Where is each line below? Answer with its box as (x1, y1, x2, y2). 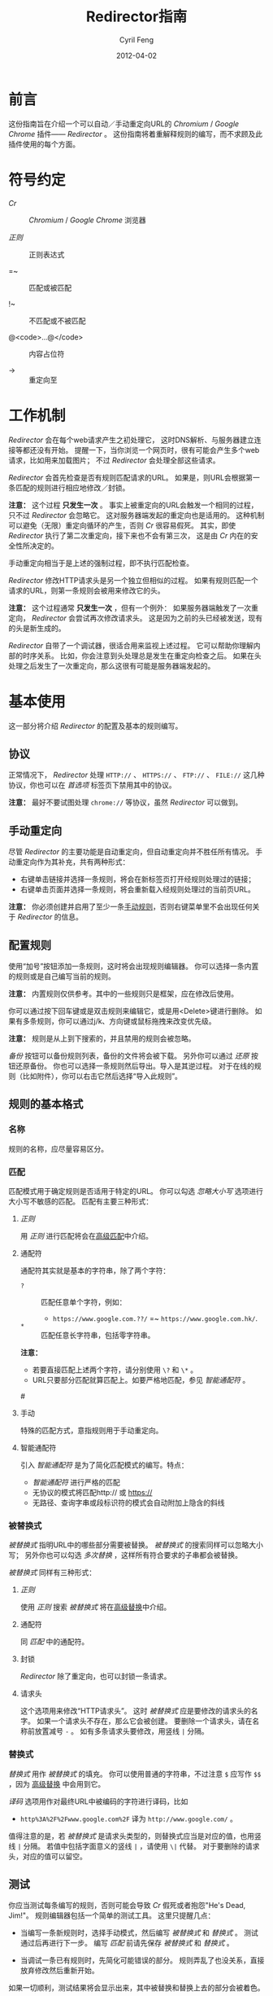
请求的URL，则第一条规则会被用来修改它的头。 (8, 586, 165, 595)
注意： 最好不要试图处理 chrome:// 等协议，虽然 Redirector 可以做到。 (8, 797, 243, 807)
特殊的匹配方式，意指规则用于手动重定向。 (19, 1425, 163, 1435)
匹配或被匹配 (28, 283, 71, 292)
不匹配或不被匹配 (28, 315, 86, 326)
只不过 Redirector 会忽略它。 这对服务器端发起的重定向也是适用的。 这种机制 (8, 510, 265, 520)
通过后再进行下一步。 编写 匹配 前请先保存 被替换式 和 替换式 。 (19, 1938, 234, 1948)
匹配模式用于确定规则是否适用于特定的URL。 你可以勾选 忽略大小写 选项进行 (8, 1186, 264, 1195)
